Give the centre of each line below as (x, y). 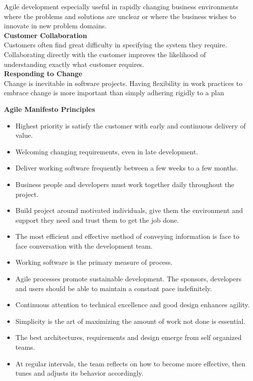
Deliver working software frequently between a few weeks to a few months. (127, 168)
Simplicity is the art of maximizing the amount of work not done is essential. (130, 321)
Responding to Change (43, 74)
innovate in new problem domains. (55, 26)
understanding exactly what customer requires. (74, 64)
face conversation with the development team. (84, 245)
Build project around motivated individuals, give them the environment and (129, 210)
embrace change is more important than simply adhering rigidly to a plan (114, 93)
